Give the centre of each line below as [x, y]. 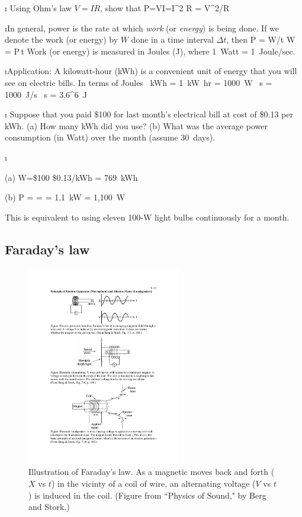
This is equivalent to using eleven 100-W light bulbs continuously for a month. [147, 217]
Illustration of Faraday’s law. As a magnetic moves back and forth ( [152, 472]
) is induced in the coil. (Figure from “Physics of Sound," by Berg [147, 495]
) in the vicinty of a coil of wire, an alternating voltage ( [153, 484]
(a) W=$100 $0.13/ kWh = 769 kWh [71, 177]
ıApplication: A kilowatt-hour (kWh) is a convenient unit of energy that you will [151, 71]
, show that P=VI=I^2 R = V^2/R [165, 8]
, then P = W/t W [261, 39]
